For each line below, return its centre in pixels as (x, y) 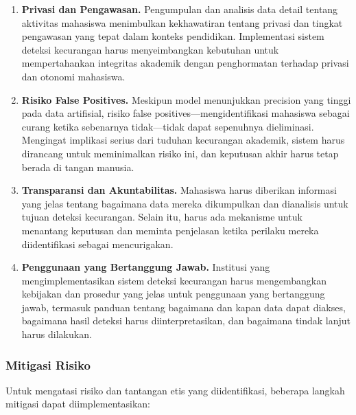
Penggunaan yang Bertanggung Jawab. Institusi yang (146, 267)
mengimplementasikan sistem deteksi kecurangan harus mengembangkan (174, 280)
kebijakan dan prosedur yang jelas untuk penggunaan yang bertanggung (173, 294)
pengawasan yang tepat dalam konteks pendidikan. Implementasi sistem (173, 36)
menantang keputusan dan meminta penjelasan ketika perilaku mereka (170, 230)
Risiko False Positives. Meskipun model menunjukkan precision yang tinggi (186, 99)
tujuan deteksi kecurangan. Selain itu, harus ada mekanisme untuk (162, 217)
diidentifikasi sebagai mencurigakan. (97, 244)
